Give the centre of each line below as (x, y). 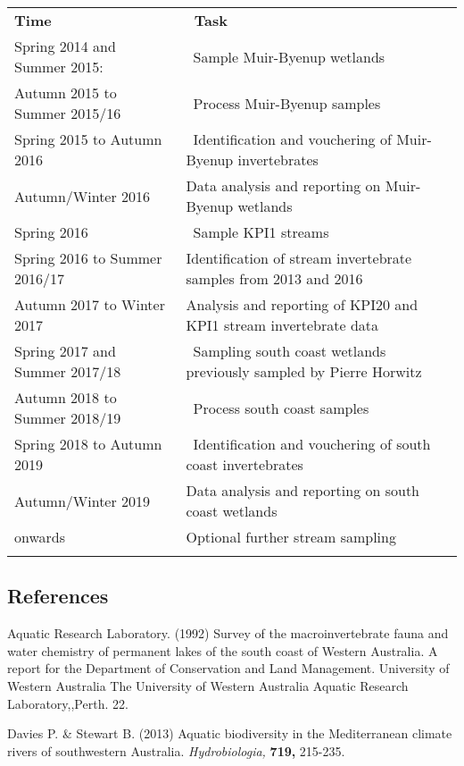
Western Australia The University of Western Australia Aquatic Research (208, 685)
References (58, 596)
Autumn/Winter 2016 (83, 196)
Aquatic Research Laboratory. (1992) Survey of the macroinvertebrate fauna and (228, 633)
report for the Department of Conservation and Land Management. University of (228, 668)
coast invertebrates (244, 464)
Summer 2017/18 (68, 371)
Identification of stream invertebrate (299, 258)
